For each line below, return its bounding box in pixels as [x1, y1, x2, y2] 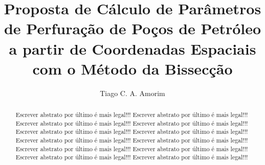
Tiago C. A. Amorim [100, 87, 165, 98]
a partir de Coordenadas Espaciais [9, 38, 256, 59]
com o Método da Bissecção [32, 58, 233, 79]
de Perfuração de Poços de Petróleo [4, 18, 261, 39]
